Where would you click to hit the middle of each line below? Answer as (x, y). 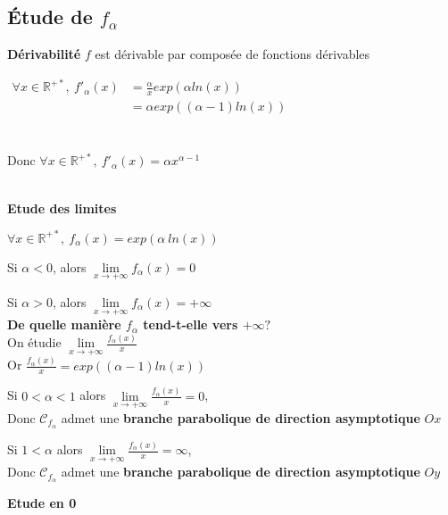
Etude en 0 (42, 503)
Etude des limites (62, 208)
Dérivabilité (44, 54)
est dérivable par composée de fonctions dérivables (232, 54)
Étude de (50, 17)
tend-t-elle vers (191, 324)
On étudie (34, 342)
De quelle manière (64, 324)
